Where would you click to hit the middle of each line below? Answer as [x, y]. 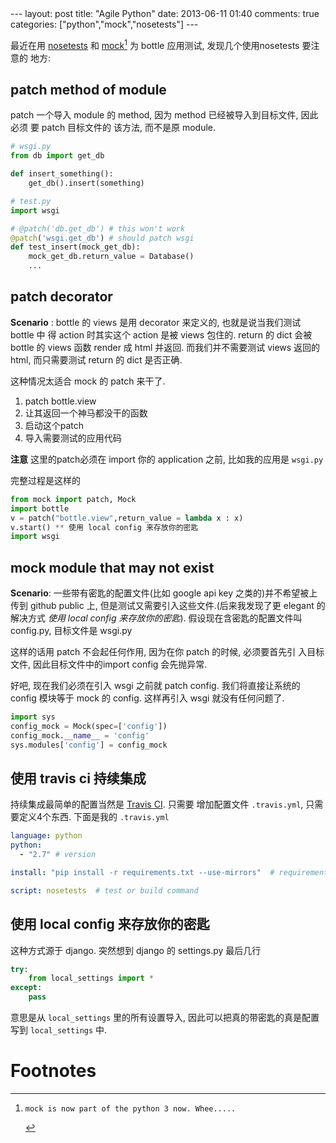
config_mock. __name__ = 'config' [80, 735]
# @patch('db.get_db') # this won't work [98, 228]
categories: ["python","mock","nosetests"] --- [104, 24]
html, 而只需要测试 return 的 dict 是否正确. [96, 359]
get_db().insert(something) [86, 183]
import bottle [40, 508]
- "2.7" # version [58, 855]
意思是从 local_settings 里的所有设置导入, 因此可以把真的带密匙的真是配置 [165, 1018]
